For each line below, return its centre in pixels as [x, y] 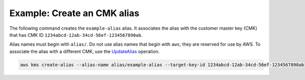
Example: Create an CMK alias [74, 13]
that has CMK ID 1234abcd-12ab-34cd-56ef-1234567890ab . [76, 35]
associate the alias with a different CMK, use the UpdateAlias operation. [84, 51]
